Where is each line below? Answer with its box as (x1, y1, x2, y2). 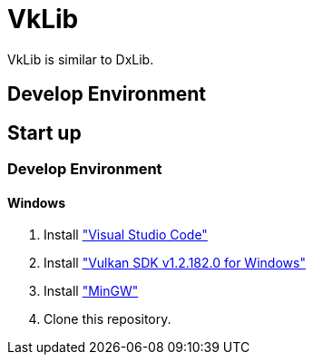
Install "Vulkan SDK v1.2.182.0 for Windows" (44, 255, 306, 271)
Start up (7, 121, 82, 144)
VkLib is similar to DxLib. (7, 51, 154, 67)
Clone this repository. (44, 311, 171, 328)
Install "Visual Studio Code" (44, 227, 208, 243)
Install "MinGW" (44, 283, 139, 299)
